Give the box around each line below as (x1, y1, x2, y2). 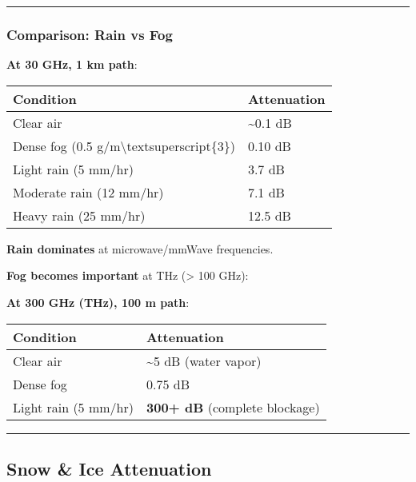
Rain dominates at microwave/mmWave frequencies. (6, 240, 274, 257)
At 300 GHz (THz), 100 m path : (6, 294, 190, 310)
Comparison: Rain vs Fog (6, 24, 173, 44)
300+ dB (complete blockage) (146, 397, 320, 416)
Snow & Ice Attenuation (6, 456, 212, 480)
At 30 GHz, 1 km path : (6, 56, 138, 73)
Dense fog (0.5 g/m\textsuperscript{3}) (13, 136, 235, 155)
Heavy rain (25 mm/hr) (13, 205, 146, 225)
